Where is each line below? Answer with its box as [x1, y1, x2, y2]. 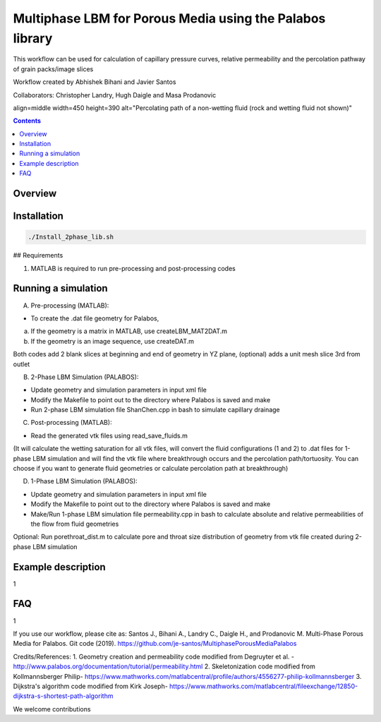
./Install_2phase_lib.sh [28, 233, 114, 241]
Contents [13, 116, 42, 125]
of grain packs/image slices [13, 64, 94, 73]
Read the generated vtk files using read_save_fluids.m [30, 431, 188, 440]
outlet [13, 360, 30, 368]
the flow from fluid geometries [30, 519, 119, 528]
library [13, 30, 53, 46]
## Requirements [13, 251, 64, 260]
